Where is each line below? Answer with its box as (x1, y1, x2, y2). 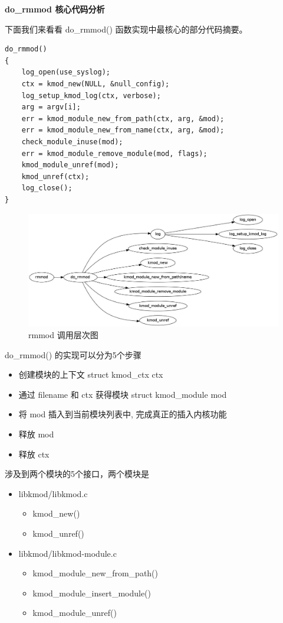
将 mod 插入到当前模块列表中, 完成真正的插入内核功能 (18, 408, 227, 420)
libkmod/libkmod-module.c (18, 547, 117, 559)
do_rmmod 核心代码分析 (5, 3, 105, 15)
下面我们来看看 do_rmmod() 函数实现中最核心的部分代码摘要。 (5, 22, 248, 35)
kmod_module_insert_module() (32, 586, 152, 599)
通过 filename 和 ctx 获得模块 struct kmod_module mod (18, 388, 227, 400)
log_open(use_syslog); (21, 68, 110, 77)
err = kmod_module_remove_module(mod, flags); (21, 149, 208, 158)
